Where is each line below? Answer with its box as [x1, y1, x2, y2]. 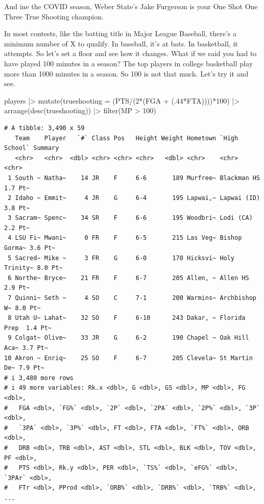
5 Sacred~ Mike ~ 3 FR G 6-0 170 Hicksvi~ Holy [8, 254, 235, 262]
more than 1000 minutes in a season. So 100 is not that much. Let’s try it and [4, 68, 249, 79]
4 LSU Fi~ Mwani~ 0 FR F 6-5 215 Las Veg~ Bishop [8, 234, 242, 242]
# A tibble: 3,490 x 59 [4, 124, 85, 132]
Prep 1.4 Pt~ [4, 324, 52, 332]
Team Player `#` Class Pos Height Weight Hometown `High [15, 134, 238, 142]
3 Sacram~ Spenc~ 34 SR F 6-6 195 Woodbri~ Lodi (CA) [8, 214, 253, 222]
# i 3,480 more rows [4, 374, 74, 382]
